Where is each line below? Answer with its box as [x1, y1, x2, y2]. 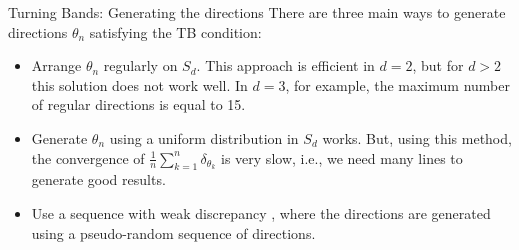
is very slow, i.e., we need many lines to [221, 147, 463, 168]
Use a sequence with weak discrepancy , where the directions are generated [31, 202, 491, 223]
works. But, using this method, [322, 127, 512, 148]
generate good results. [31, 169, 166, 190]
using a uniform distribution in [109, 127, 299, 148]
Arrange [31, 55, 82, 76]
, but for [412, 55, 464, 76]
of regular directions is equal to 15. [31, 94, 246, 115]
